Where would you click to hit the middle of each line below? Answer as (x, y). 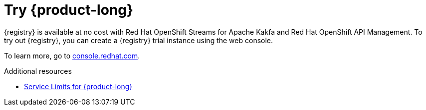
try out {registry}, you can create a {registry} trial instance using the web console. (139, 40)
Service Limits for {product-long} (78, 86)
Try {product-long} (69, 10)
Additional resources (38, 71)
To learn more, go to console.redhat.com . (72, 55)
